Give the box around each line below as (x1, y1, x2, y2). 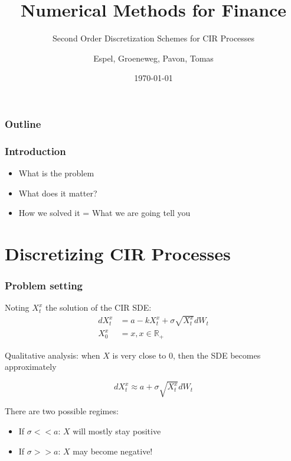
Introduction (5, 143, 66, 158)
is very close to (112, 349, 166, 361)
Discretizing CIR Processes (5, 241, 231, 266)
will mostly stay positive (73, 424, 161, 437)
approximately (5, 360, 57, 373)
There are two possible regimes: (5, 405, 119, 417)
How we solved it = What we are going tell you (18, 207, 191, 219)
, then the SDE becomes (172, 349, 261, 361)
